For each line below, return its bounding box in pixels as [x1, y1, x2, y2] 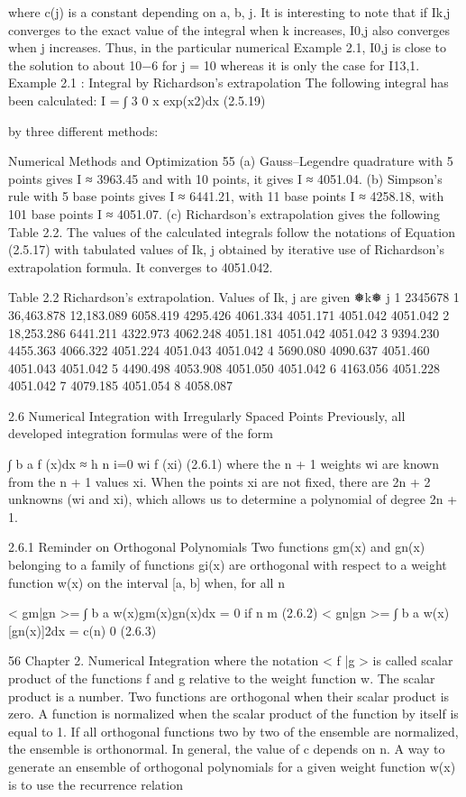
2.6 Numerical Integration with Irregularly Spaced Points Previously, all [8, 406, 406, 425]
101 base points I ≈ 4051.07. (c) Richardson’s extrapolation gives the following [8, 204, 440, 223]
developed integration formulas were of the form [8, 424, 273, 443]
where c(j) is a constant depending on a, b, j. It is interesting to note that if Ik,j [8, 3, 451, 21]
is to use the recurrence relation [8, 774, 183, 793]
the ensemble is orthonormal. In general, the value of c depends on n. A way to [8, 739, 445, 758]
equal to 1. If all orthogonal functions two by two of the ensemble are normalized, [8, 721, 459, 740]
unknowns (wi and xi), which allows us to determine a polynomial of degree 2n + [8, 490, 458, 508]
